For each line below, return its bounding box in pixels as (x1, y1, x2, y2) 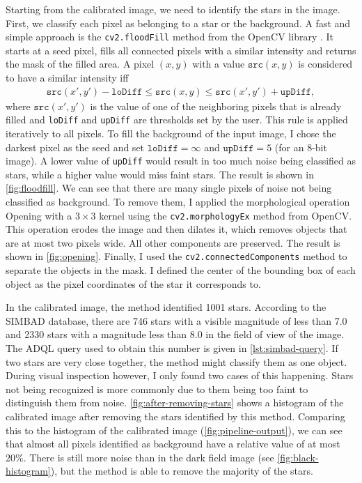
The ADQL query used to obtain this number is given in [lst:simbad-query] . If (6, 341, 338, 355)
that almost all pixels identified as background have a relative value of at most (6, 436, 340, 451)
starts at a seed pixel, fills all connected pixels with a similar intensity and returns (6, 43, 356, 57)
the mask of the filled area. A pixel (6, 56, 155, 71)
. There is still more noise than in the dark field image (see (23, 450, 274, 464)
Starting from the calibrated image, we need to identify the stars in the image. (6, 2, 340, 16)
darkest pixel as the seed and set (6, 139, 145, 154)
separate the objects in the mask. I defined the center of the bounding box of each (6, 263, 356, 277)
